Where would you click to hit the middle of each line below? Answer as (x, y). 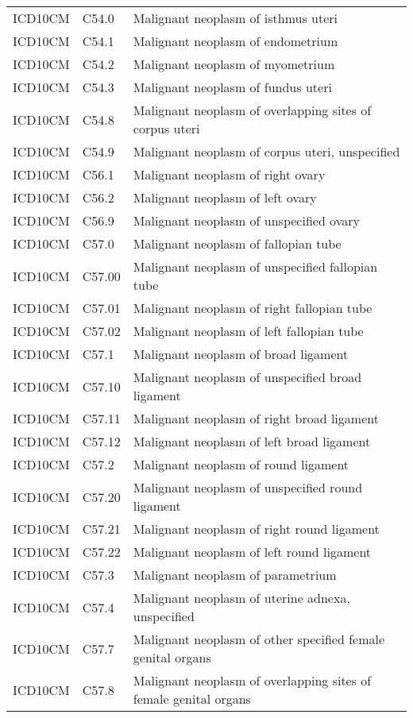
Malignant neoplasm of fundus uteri (232, 87)
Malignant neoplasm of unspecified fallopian (255, 266)
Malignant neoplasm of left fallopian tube (248, 331)
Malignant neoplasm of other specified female (259, 639)
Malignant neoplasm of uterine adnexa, (241, 598)
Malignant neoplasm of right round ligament (256, 529)
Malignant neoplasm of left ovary (225, 197)
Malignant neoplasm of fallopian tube (237, 243)
